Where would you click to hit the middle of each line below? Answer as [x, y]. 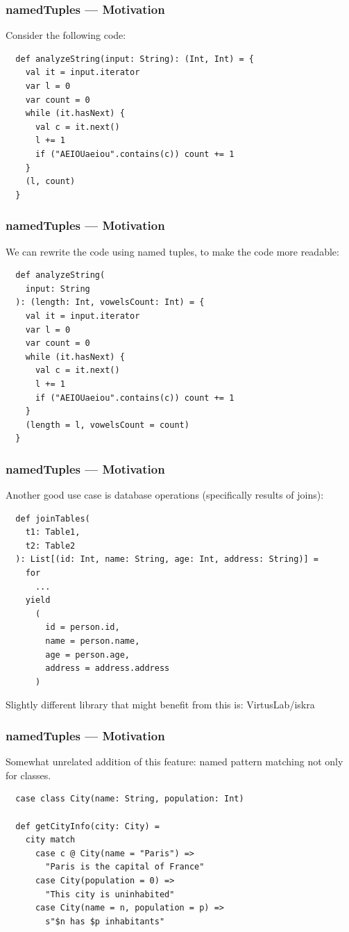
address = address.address [108, 668]
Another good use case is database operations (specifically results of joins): [165, 495]
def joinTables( [53, 518]
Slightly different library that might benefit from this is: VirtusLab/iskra [160, 705]
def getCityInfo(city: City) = [87, 826]
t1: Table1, [53, 532]
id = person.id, [83, 627]
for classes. [28, 775]
